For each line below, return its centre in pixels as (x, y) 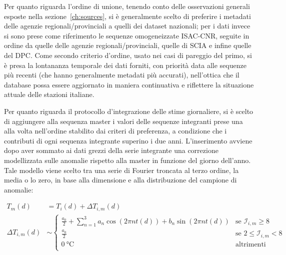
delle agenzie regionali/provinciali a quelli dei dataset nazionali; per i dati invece (127, 26)
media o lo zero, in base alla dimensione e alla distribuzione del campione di (120, 180)
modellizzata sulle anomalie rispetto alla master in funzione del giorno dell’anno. (127, 160)
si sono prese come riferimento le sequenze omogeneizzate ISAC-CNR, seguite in (127, 35)
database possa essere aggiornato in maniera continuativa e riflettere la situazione (129, 84)
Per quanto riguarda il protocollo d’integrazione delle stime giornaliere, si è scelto (129, 111)
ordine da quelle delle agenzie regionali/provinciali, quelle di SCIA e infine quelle (128, 45)
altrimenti (251, 244)
